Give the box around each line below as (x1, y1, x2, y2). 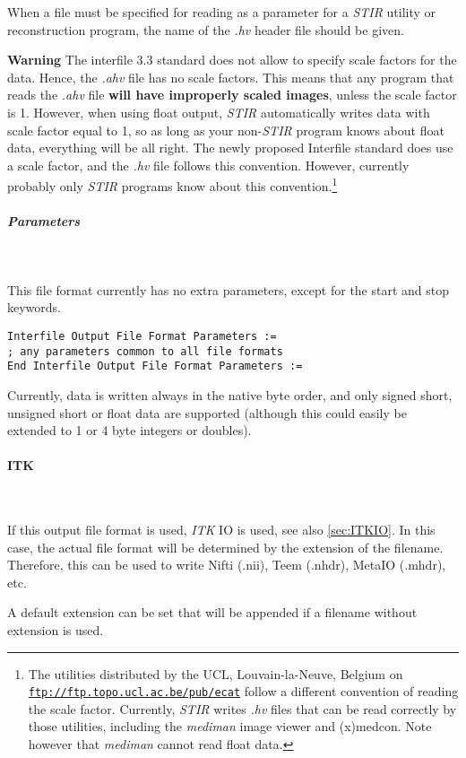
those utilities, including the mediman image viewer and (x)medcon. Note (28, 717, 432, 736)
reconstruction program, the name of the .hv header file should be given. (7, 20, 404, 39)
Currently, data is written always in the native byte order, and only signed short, (7, 385, 453, 404)
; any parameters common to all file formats (7, 344, 283, 358)
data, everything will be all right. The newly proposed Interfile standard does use (7, 138, 453, 157)
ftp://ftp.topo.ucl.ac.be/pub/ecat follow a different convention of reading (28, 682, 459, 701)
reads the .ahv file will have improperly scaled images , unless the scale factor (7, 85, 457, 104)
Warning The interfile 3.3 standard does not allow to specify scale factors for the (7, 50, 457, 69)
